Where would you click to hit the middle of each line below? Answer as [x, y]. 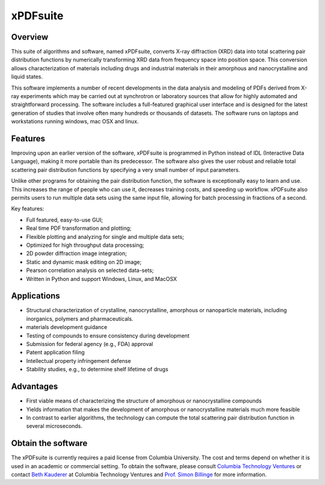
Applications [36, 296]
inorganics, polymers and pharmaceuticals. [80, 318]
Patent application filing [55, 353]
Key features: [28, 209]
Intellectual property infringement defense [79, 360]
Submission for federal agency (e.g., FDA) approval [90, 344]
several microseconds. [54, 426]
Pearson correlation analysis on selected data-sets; [90, 270]
